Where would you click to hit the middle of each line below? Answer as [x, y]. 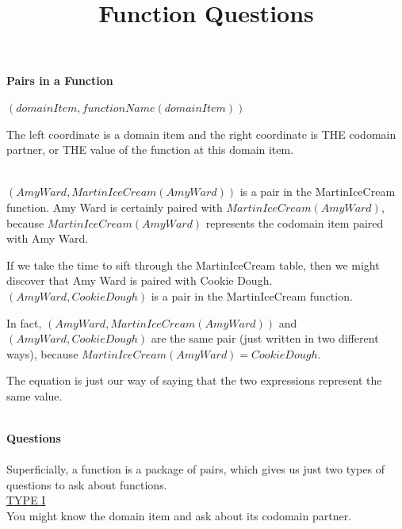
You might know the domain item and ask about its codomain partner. [179, 516]
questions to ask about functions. [87, 484]
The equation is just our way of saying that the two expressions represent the [194, 380]
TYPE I [26, 500]
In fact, [24, 322]
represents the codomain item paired [295, 222]
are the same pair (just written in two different [265, 338]
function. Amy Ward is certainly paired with [115, 207]
